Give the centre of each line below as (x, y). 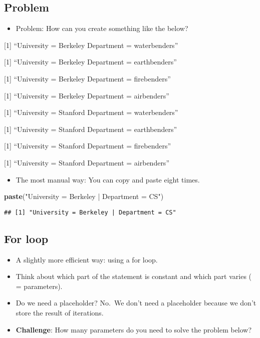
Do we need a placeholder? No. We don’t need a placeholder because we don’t (136, 303)
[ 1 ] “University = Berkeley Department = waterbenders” (91, 45)
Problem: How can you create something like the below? (102, 28)
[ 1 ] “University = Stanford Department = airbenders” (87, 162)
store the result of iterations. (60, 312)
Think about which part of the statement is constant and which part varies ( (134, 276)
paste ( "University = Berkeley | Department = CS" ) (84, 196)
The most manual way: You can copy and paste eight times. (108, 179)
